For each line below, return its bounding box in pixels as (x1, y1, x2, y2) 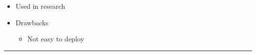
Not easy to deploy (27, 34, 84, 44)
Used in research (15, 1, 65, 11)
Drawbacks (15, 17, 49, 27)
